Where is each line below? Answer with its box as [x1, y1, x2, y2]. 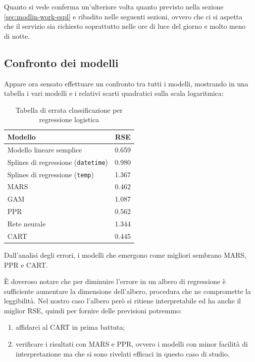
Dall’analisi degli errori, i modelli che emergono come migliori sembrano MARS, [4, 249, 247, 260]
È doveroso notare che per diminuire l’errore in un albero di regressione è [4, 276, 226, 287]
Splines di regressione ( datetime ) [7, 156, 108, 167]
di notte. [4, 30, 30, 41]
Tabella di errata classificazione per [15, 104, 123, 115]
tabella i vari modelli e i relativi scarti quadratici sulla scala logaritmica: [4, 88, 224, 98]
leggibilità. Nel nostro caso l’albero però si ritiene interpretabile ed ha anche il [4, 295, 241, 306]
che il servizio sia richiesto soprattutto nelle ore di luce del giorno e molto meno [4, 21, 246, 31]
